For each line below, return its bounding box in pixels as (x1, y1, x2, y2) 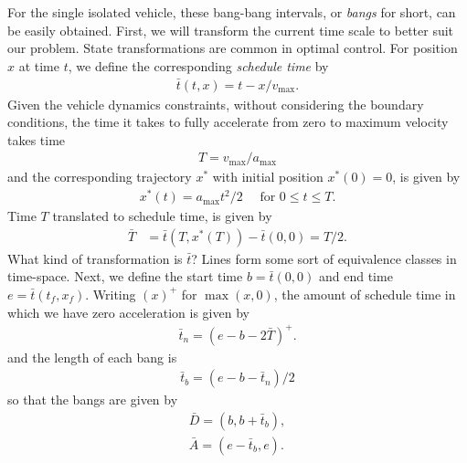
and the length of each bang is (7, 347, 177, 366)
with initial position (212, 167, 324, 186)
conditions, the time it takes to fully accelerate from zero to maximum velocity (7, 112, 449, 132)
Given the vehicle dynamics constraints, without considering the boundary (7, 94, 424, 113)
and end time (318, 267, 393, 286)
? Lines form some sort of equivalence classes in (191, 248, 457, 268)
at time (18, 56, 60, 75)
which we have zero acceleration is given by (7, 302, 249, 321)
